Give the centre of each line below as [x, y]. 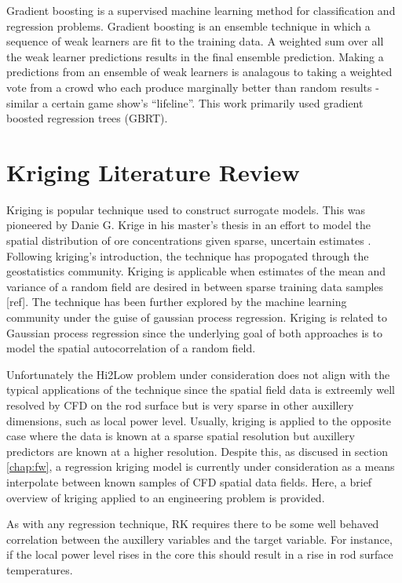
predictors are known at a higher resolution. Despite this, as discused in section [197, 451]
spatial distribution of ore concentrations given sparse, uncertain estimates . [189, 240]
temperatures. [40, 569]
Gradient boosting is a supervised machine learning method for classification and [201, 10]
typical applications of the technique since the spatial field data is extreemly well [201, 390]
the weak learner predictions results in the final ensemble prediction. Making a [195, 56]
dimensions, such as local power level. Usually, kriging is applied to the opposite [199, 420]
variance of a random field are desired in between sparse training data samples [195, 286]
